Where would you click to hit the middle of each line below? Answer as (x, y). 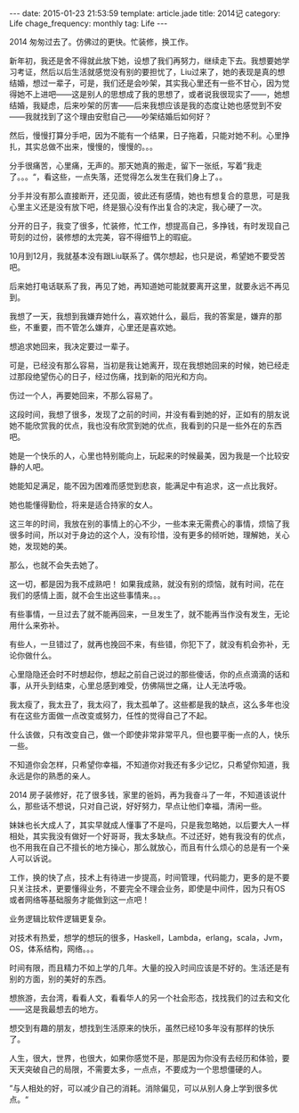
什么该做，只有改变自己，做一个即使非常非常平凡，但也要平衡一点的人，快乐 (149, 735)
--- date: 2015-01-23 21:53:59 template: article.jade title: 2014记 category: (145, 13)
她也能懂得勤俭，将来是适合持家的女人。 (83, 505)
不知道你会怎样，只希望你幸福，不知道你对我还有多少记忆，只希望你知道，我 (149, 764)
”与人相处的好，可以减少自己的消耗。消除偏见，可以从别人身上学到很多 (140, 1088)
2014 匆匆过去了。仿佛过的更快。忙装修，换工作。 (101, 42)
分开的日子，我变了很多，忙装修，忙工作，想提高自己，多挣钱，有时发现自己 (149, 226)
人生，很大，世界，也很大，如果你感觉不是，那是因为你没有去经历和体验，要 (149, 1058)
